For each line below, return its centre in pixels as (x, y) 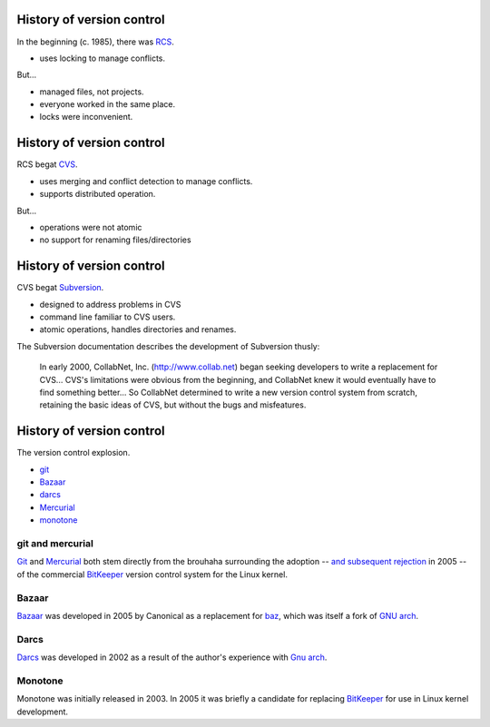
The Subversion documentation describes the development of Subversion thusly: (168, 346)
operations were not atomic (91, 227)
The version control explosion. (73, 453)
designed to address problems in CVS (110, 304)
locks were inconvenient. (86, 117)
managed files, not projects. (92, 92)
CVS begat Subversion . (60, 288)
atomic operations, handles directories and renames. (138, 329)
